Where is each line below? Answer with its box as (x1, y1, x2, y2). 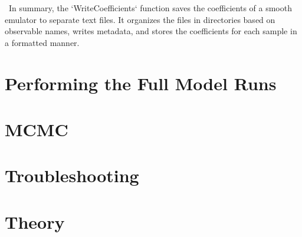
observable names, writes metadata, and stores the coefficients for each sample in (5, 25, 297, 37)
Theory (5, 209, 65, 233)
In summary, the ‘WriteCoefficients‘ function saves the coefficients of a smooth (8, 2, 292, 14)
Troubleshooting (5, 163, 139, 187)
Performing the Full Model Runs (5, 71, 277, 95)
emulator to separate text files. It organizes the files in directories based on (5, 13, 275, 25)
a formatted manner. (5, 36, 80, 48)
